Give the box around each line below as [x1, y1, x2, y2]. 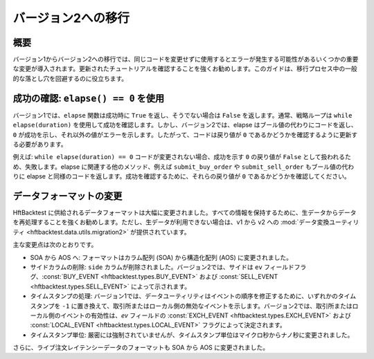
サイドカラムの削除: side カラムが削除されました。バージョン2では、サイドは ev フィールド [30, 263, 294, 271]
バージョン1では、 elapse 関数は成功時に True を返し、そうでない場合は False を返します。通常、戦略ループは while [12, 111, 353, 119]
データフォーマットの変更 [12, 190, 123, 202]
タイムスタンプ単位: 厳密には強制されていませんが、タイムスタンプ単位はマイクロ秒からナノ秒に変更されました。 [30, 331, 354, 339]
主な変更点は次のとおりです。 [12, 241, 98, 249]
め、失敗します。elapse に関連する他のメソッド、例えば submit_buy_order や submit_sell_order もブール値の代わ [12, 163, 355, 171]
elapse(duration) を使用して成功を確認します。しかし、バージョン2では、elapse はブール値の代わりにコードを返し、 [12, 121, 357, 129]
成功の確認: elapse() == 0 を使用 [12, 92, 165, 104]
